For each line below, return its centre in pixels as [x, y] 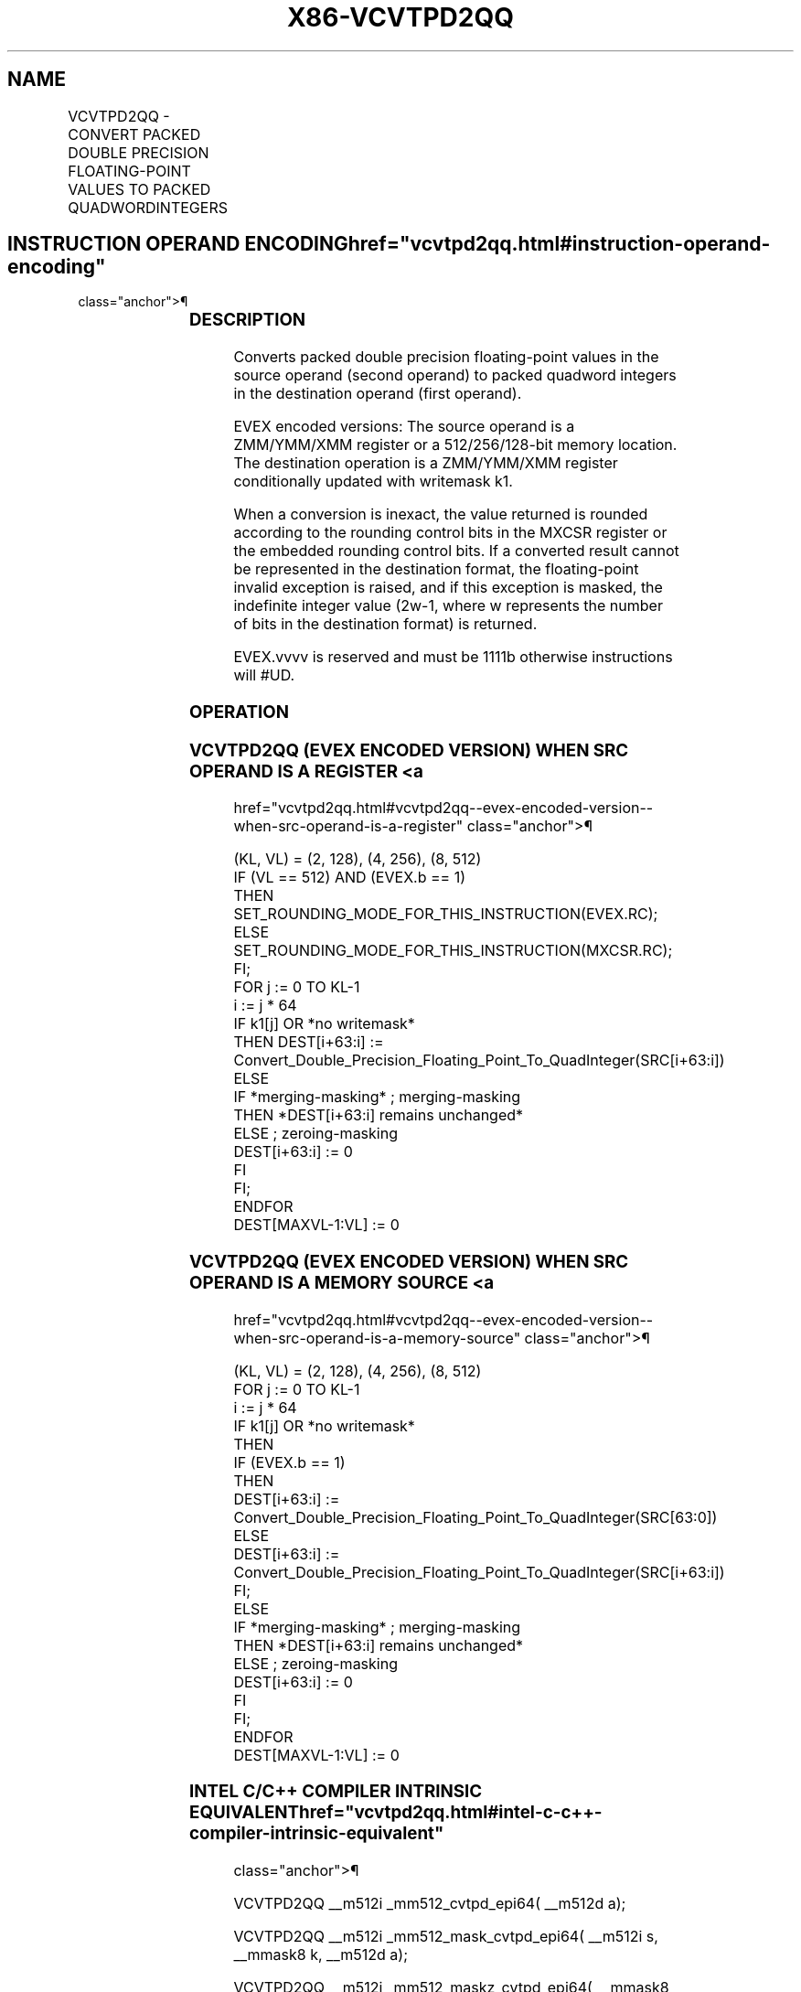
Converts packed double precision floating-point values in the [446, 357]
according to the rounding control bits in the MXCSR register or [450, 533]
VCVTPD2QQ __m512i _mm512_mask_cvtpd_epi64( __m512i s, [446, 1937]
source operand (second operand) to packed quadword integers [455, 375]
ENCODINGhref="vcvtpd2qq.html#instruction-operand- [507, 244]
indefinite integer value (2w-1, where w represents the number [448, 606]
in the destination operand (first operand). [378, 394]
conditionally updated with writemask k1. [373, 482]
